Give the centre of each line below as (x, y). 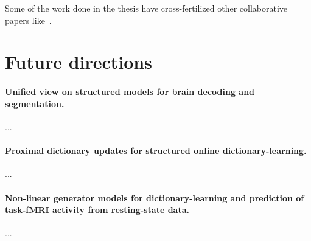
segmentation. (35, 103)
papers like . (28, 20)
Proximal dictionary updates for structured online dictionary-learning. (156, 151)
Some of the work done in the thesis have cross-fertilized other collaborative (146, 8)
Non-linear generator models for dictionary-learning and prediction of (155, 197)
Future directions (79, 62)
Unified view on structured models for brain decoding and (130, 92)
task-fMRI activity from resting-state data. (97, 210)
